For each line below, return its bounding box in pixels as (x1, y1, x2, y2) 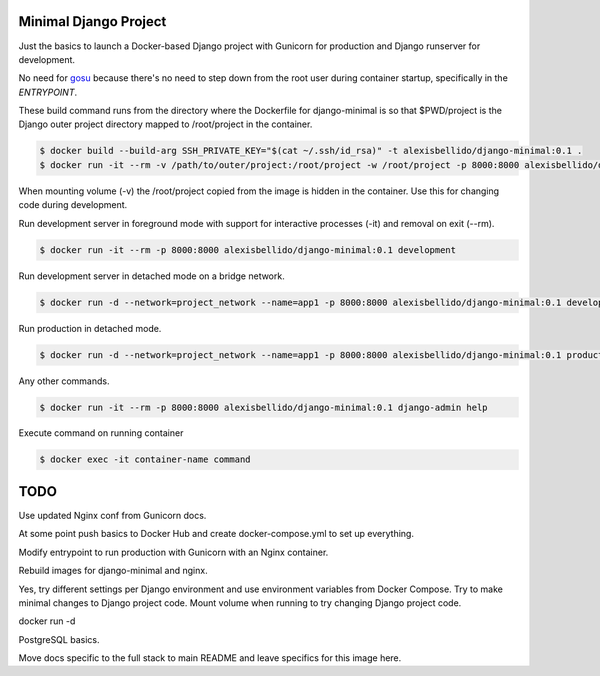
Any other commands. (18, 375, 110, 387)
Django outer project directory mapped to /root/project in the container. (18, 118, 313, 130)
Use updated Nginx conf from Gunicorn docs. (18, 509, 207, 521)
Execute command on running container (18, 427, 184, 439)
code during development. (18, 199, 128, 211)
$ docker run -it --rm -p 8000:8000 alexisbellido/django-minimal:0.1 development (39, 244, 457, 255)
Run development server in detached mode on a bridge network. (18, 270, 285, 282)
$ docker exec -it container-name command (39, 454, 251, 465)
